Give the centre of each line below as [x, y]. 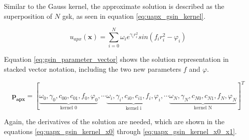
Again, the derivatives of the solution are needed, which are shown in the [114, 121]
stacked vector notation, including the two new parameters [93, 69]
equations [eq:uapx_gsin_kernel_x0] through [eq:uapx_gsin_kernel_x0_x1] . [121, 131]
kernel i [133, 108]
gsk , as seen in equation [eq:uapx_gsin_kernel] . [134, 16]
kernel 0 [69, 108]
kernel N [203, 108]
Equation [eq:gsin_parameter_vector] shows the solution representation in [116, 59]
